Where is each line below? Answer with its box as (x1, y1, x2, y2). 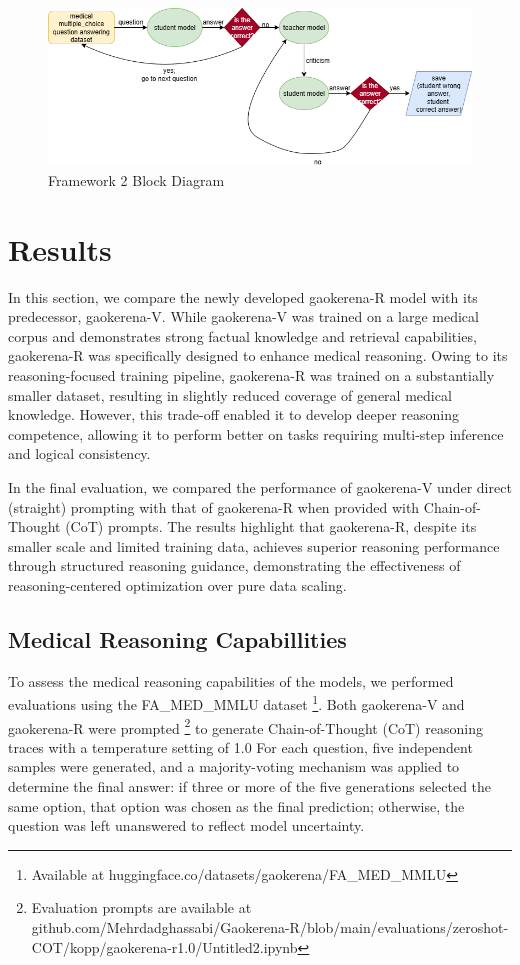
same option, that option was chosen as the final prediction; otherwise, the (8, 795, 465, 816)
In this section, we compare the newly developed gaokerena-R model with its (8, 286, 478, 307)
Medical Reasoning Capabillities (8, 623, 347, 654)
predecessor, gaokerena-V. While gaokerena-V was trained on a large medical (8, 306, 479, 327)
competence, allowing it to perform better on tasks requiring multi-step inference (8, 423, 504, 444)
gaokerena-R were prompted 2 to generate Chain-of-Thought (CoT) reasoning (8, 714, 483, 738)
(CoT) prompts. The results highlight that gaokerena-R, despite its (65, 516, 477, 537)
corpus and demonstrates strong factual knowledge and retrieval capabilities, (8, 325, 477, 346)
